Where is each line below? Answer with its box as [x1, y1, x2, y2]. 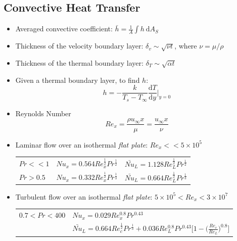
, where [174, 40, 197, 51]
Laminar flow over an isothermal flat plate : [15, 139, 148, 150]
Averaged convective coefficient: [15, 23, 113, 34]
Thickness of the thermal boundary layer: [15, 57, 144, 68]
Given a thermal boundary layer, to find [15, 74, 140, 85]
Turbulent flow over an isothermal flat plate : [15, 191, 153, 202]
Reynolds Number [15, 108, 71, 118]
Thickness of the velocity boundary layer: [15, 40, 144, 51]
